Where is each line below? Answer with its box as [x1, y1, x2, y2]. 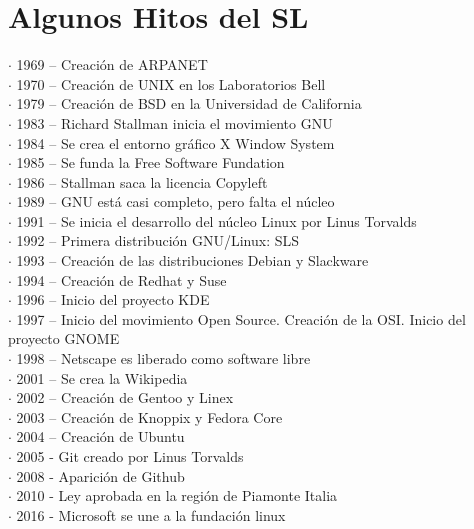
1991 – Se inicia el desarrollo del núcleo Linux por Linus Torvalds [16, 210, 417, 231]
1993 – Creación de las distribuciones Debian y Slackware [16, 250, 369, 271]
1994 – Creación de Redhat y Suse [16, 269, 227, 290]
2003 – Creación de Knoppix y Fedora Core [16, 406, 283, 427]
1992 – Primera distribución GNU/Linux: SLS [16, 230, 300, 251]
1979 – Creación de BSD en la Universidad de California [16, 93, 362, 114]
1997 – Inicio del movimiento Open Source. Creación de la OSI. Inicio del [16, 308, 466, 329]
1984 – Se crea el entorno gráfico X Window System [16, 132, 335, 153]
